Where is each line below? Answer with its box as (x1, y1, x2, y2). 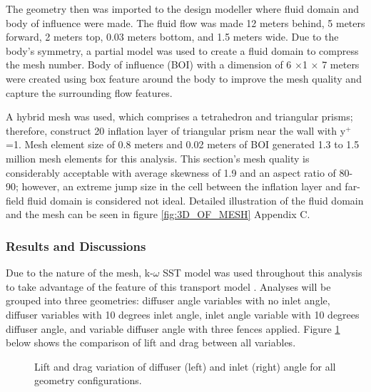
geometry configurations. (34, 373, 142, 388)
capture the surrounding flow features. (6, 85, 173, 100)
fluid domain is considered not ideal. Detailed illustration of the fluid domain (27, 192, 364, 207)
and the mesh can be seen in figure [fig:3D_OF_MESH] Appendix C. (6, 207, 310, 222)
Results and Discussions (6, 237, 146, 254)
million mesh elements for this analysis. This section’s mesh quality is (6, 150, 310, 165)
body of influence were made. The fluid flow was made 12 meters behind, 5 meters (6, 15, 365, 30)
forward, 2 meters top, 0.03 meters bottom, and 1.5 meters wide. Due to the (6, 29, 339, 44)
